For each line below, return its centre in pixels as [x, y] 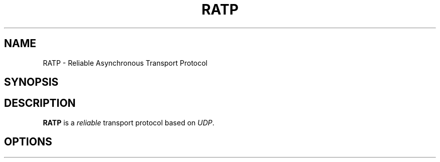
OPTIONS [28, 142]
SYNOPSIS [31, 82]
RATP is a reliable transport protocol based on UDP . [129, 122]
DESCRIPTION [40, 103]
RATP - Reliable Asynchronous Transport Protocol [125, 63]
